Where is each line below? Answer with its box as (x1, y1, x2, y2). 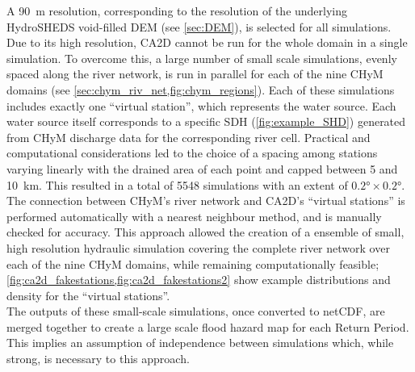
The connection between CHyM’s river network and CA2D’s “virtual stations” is (6, 192, 405, 209)
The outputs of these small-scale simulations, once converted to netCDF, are (6, 303, 385, 320)
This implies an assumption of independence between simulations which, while (6, 334, 394, 351)
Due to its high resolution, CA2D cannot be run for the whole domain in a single (6, 34, 408, 51)
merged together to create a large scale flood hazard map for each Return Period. (6, 318, 409, 335)
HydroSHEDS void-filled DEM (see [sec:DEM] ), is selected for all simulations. (6, 18, 392, 35)
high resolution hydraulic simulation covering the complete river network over (6, 239, 390, 256)
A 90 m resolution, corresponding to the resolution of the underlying (6, 2, 348, 19)
